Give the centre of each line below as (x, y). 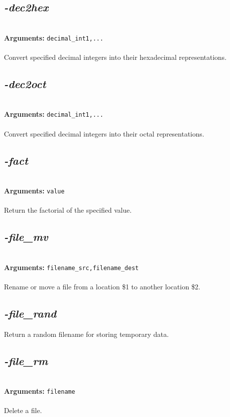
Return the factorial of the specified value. (68, 210)
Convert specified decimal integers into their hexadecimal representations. (115, 57)
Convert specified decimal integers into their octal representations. (104, 133)
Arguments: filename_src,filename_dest (71, 267)
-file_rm (26, 360)
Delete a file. (23, 410)
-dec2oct (25, 84)
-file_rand (30, 313)
